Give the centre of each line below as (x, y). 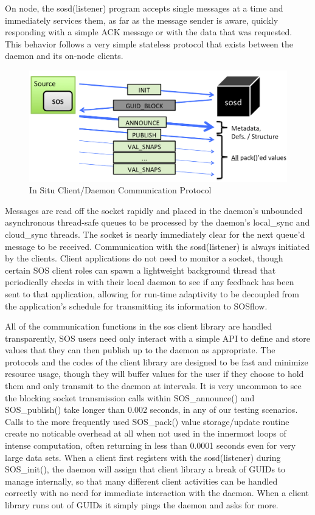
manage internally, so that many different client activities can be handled (141, 481)
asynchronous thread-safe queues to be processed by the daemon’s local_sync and (157, 222)
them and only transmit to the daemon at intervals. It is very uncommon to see (153, 386)
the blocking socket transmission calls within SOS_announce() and (130, 397)
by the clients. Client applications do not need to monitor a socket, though (144, 258)
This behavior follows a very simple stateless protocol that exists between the (149, 43)
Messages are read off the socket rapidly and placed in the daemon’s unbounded (154, 210)
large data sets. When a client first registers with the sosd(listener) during (143, 457)
